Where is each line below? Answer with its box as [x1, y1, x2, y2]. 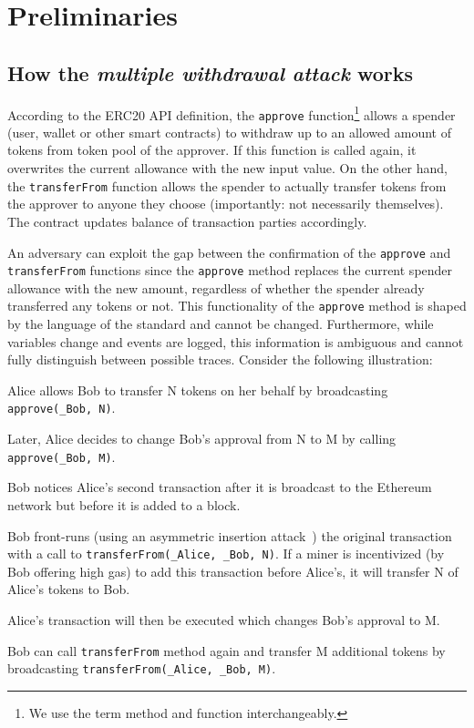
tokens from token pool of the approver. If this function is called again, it [7, 140, 417, 159]
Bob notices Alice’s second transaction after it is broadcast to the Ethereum [7, 477, 432, 497]
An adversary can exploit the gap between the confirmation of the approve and [7, 242, 451, 261]
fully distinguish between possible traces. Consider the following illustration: [7, 350, 433, 369]
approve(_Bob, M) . [7, 446, 116, 466]
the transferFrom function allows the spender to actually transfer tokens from [7, 176, 447, 195]
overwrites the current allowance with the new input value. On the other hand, [7, 159, 448, 178]
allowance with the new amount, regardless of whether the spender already [7, 278, 425, 297]
